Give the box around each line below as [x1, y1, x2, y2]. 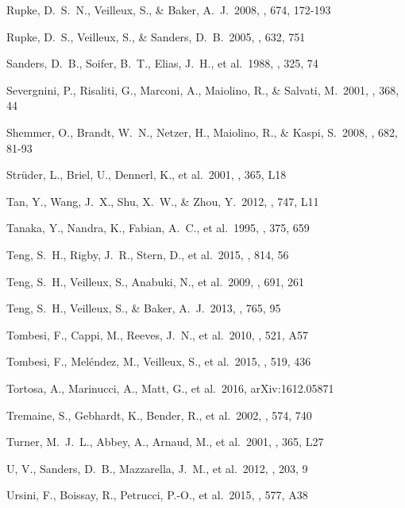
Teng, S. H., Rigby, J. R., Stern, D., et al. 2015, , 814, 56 [6, 246, 289, 262]
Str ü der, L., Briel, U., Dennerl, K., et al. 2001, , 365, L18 [6, 166, 287, 183]
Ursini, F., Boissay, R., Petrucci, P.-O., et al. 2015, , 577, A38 [6, 487, 308, 503]
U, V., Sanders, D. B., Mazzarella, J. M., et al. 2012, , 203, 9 [6, 460, 308, 476]
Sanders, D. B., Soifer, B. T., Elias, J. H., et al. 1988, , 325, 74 [6, 55, 318, 72]
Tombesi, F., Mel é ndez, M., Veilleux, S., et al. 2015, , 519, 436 [6, 353, 311, 370]
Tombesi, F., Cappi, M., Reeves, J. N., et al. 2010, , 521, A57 [6, 326, 308, 343]
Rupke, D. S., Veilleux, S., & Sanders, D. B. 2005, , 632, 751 [6, 28, 306, 45]
